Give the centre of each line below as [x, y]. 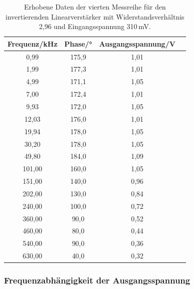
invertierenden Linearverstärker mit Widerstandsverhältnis [95, 16]
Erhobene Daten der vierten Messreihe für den [95, 7]
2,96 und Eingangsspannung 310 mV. [95, 26]
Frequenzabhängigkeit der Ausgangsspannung [97, 280]
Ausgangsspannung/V [137, 43]
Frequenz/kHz [33, 43]
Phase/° [78, 43]
